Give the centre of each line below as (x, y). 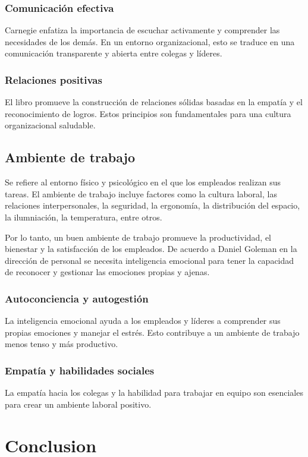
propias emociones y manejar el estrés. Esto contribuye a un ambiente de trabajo (152, 332)
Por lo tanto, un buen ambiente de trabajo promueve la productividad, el (138, 237)
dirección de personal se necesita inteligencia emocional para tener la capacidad (150, 260)
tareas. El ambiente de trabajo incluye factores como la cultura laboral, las (141, 193)
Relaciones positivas (54, 79)
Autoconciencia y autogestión (77, 298)
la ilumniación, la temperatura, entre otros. (84, 217)
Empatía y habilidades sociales (80, 370)
